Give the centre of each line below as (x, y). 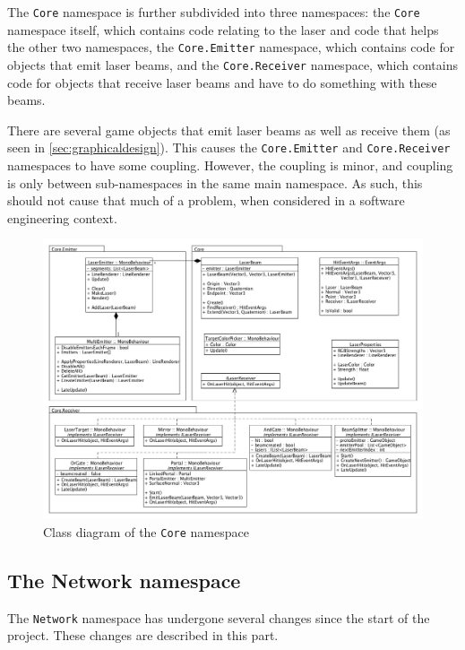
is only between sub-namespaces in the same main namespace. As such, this (215, 182)
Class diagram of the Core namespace (146, 531)
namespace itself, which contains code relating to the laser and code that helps (223, 29)
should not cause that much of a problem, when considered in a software (206, 200)
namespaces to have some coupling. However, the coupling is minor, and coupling (230, 165)
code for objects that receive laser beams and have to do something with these (222, 82)
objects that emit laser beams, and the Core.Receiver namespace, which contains (232, 64)
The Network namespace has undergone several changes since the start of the (219, 617)
